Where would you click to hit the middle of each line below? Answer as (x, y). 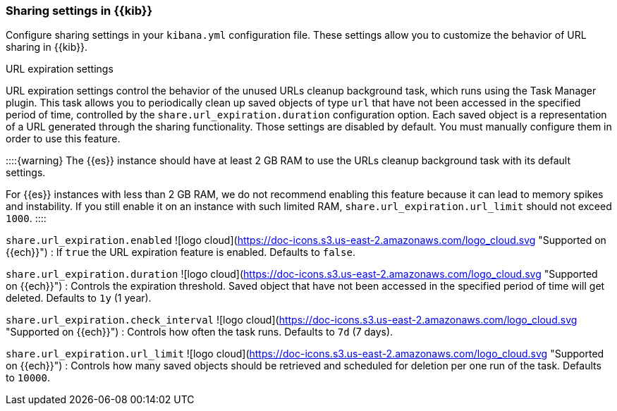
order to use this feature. (63, 139)
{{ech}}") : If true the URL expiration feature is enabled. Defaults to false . (181, 252)
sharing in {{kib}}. (47, 47)
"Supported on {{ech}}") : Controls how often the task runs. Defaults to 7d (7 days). (200, 332)
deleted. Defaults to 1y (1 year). (79, 298)
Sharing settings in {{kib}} (79, 11)
